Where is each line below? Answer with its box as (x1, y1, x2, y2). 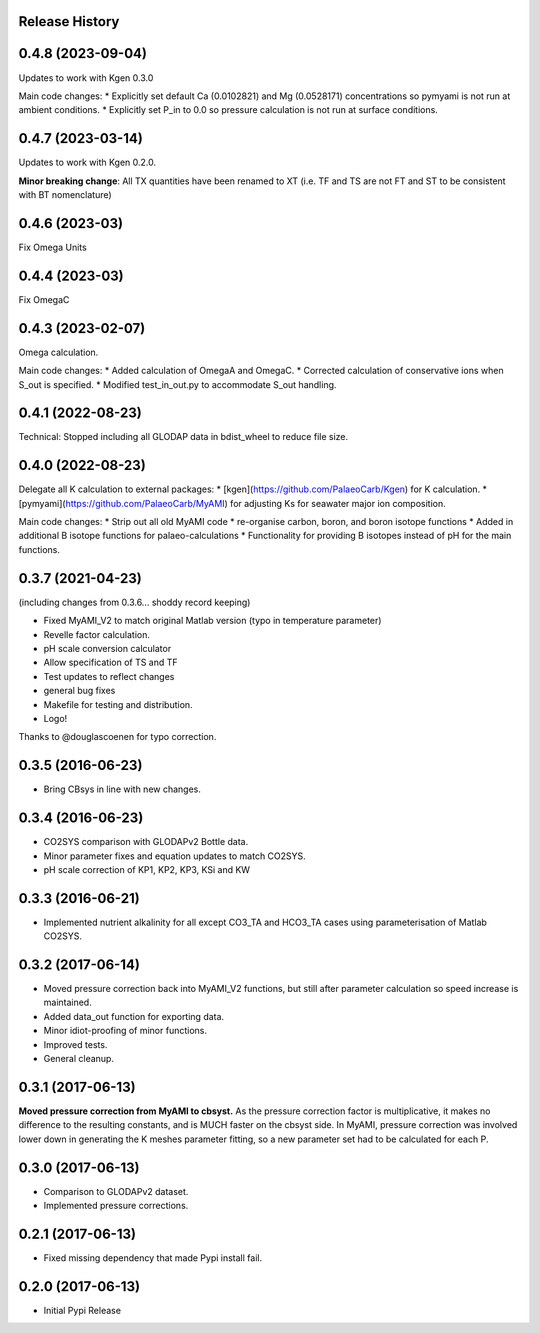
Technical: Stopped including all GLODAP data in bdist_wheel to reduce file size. (18, 431, 349, 443)
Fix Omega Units (18, 241, 87, 253)
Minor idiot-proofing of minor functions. (43, 1025, 208, 1037)
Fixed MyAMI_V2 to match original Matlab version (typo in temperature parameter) (43, 615, 382, 627)
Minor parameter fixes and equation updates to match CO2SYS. (43, 850, 307, 862)
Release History (18, 13, 120, 30)
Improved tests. (43, 1038, 108, 1050)
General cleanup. (43, 1053, 115, 1065)
